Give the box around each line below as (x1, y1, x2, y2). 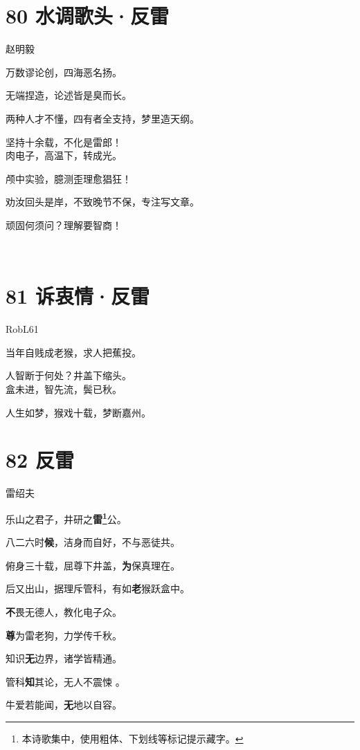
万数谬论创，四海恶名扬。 (6, 64, 122, 79)
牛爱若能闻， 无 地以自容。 (6, 697, 122, 712)
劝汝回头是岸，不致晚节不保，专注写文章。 (6, 194, 199, 209)
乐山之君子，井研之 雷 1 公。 (6, 509, 127, 526)
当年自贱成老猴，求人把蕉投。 (6, 345, 141, 359)
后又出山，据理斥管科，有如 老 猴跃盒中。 (6, 581, 190, 596)
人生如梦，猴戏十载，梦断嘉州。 (6, 405, 151, 419)
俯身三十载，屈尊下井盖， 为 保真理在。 (6, 558, 180, 572)
